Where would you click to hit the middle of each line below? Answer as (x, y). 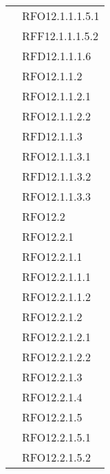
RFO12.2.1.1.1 (57, 276)
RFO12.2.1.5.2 (57, 457)
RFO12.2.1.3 (52, 377)
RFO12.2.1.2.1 (57, 337)
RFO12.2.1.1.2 (57, 297)
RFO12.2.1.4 (52, 397)
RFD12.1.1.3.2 (57, 176)
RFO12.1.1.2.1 (57, 96)
